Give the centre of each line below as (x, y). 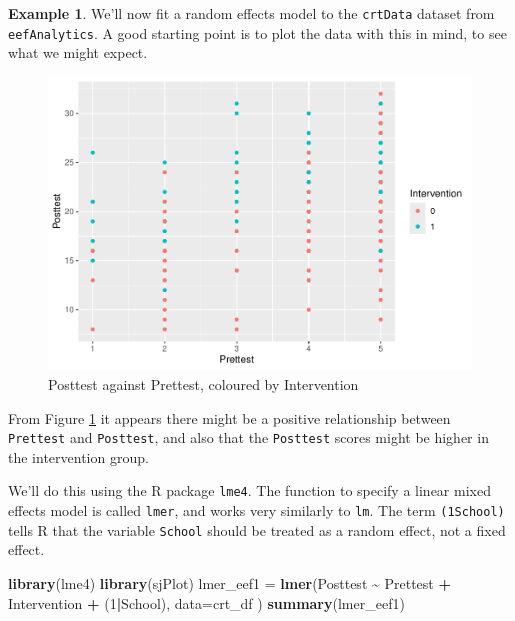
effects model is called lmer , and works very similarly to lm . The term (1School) (256, 510)
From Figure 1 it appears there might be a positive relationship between (229, 417)
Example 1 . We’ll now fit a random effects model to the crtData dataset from (251, 13)
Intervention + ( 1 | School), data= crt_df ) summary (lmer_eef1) (206, 602)
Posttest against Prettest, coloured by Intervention (203, 384)
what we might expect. (78, 52)
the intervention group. (78, 456)
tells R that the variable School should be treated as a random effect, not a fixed (257, 529)
